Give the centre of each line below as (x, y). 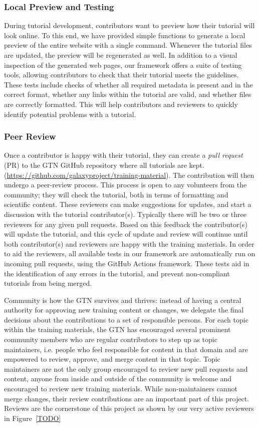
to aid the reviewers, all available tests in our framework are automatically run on (130, 253)
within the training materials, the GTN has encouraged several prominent (117, 329)
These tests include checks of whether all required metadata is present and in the (128, 84)
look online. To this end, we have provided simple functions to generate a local (125, 35)
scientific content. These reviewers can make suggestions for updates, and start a (128, 204)
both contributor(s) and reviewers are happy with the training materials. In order (129, 243)
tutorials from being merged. (48, 283)
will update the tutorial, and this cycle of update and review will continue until (126, 234)
